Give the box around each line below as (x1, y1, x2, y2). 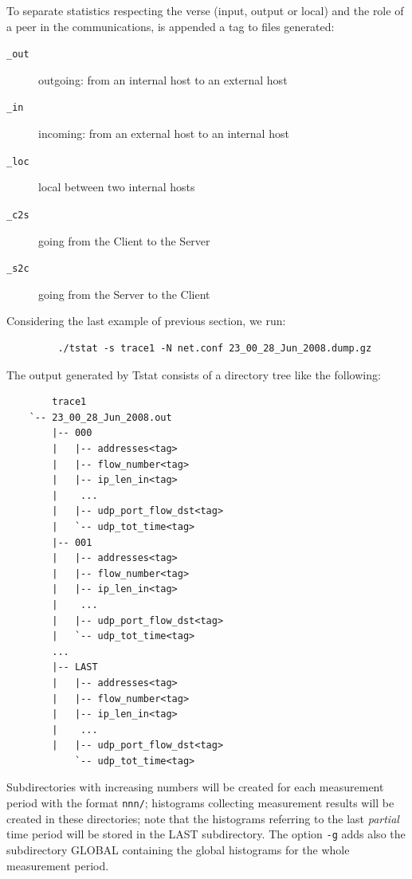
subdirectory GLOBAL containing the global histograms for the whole (6, 841, 350, 857)
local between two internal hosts (38, 179, 195, 195)
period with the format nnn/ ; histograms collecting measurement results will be (6, 795, 394, 811)
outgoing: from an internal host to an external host (38, 71, 288, 88)
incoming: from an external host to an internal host (38, 125, 289, 142)
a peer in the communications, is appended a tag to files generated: (6, 18, 335, 34)
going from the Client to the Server (38, 232, 210, 249)
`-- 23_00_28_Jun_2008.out (29, 411, 172, 423)
